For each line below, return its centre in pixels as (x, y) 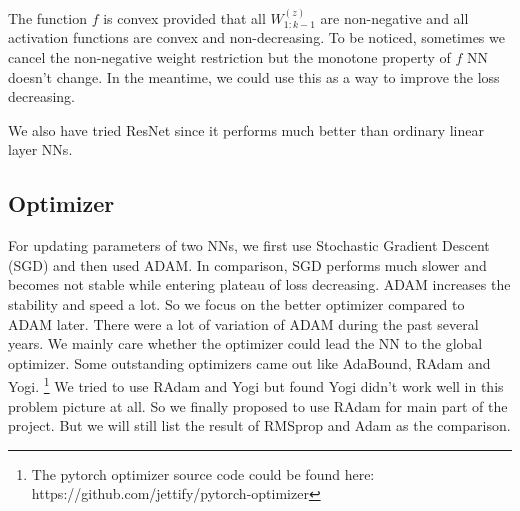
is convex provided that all (184, 17)
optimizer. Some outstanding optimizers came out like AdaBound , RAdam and (249, 362)
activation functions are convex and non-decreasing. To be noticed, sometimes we (256, 37)
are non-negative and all (394, 17)
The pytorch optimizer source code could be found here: (203, 473)
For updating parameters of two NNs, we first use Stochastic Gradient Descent (249, 245)
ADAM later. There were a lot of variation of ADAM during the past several (243, 323)
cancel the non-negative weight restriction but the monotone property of (229, 57)
